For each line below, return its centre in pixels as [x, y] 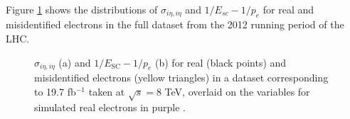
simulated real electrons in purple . [110, 107]
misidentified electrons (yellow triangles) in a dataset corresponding [181, 78]
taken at [107, 91]
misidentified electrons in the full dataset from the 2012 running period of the [175, 24]
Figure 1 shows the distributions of [82, 9]
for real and [288, 9]
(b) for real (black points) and [221, 62]
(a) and [75, 62]
